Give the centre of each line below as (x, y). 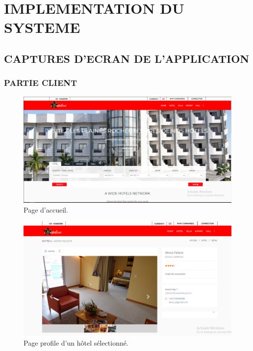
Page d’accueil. (46, 209)
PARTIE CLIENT (41, 83)
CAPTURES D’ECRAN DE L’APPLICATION (127, 58)
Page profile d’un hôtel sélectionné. (76, 342)
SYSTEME (42, 27)
